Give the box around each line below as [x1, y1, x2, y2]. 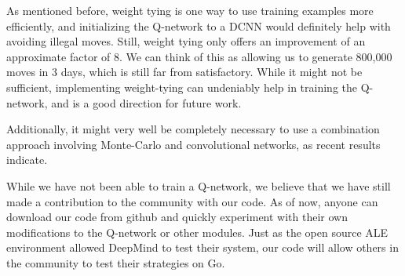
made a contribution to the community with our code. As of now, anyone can [6, 193, 378, 209]
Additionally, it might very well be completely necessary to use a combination [6, 121, 380, 137]
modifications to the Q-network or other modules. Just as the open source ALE [6, 223, 389, 240]
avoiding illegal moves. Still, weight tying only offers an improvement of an [6, 33, 366, 49]
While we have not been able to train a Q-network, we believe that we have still [6, 177, 391, 194]
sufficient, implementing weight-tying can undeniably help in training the [6, 78, 357, 95]
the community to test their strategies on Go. [6, 254, 225, 271]
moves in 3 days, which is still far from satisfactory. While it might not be [6, 64, 363, 80]
